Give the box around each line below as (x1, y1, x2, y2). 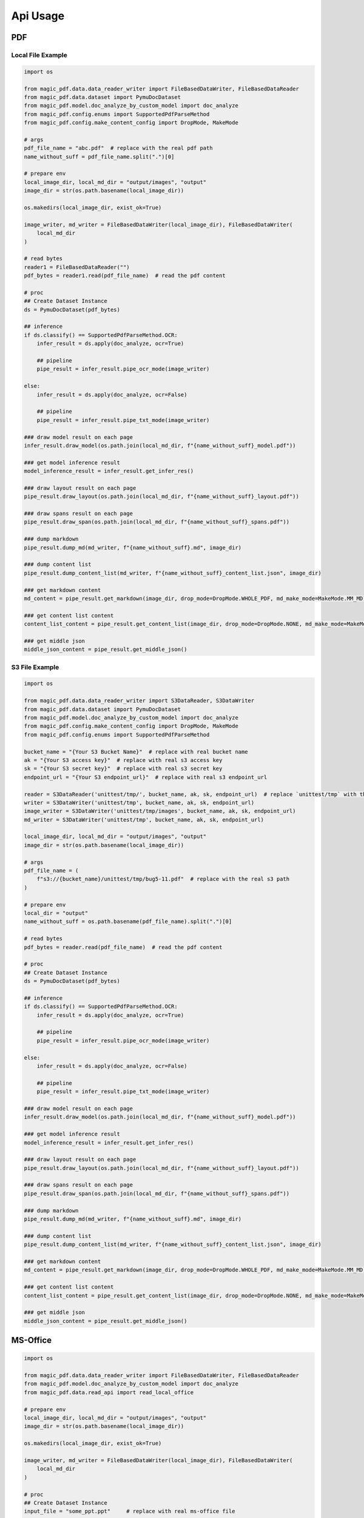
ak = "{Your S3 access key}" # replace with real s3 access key (24, 757, 223, 763)
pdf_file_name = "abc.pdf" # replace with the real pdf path (24, 145, 213, 152)
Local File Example (11, 50, 68, 59)
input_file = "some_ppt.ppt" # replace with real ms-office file (24, 1508, 235, 1515)
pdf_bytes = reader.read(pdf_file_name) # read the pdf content (24, 944, 223, 950)
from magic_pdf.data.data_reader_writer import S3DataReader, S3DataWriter (24, 697, 255, 704)
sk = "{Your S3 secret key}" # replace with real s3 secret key (24, 765, 223, 772)
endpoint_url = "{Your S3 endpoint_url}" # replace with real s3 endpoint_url (24, 774, 268, 780)
